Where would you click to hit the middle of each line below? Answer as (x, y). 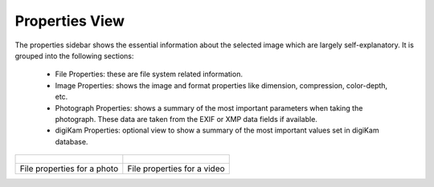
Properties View (70, 21)
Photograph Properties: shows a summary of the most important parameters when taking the (209, 108)
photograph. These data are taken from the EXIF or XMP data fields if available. (186, 119)
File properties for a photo (69, 169)
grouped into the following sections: (74, 55)
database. (72, 141)
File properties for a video (176, 169)
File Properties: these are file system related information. (149, 74)
